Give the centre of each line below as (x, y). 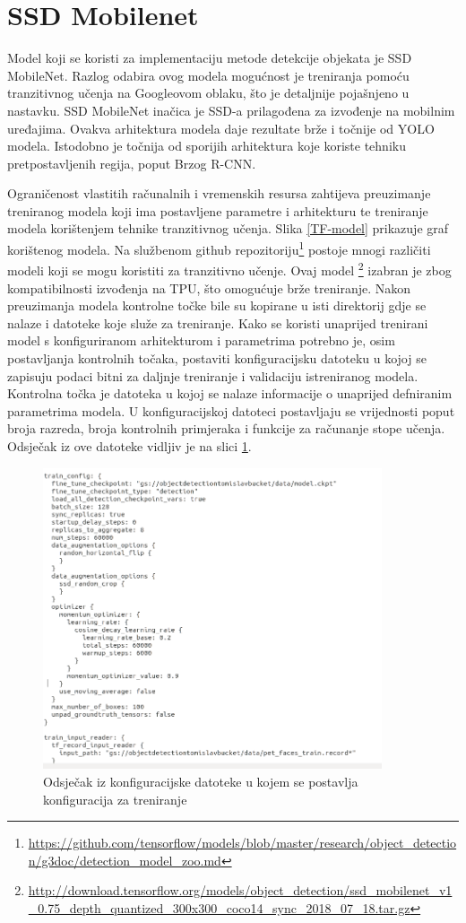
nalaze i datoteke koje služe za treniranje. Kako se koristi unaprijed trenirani (218, 322)
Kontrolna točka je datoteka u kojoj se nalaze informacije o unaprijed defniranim (230, 393)
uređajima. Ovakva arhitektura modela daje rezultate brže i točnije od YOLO (221, 128)
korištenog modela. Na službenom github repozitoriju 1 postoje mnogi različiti (219, 248)
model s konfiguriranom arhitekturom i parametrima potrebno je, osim (201, 340)
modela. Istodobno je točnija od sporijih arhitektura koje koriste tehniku (207, 146)
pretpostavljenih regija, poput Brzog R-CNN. (132, 163)
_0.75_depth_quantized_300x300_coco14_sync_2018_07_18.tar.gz (219, 907)
